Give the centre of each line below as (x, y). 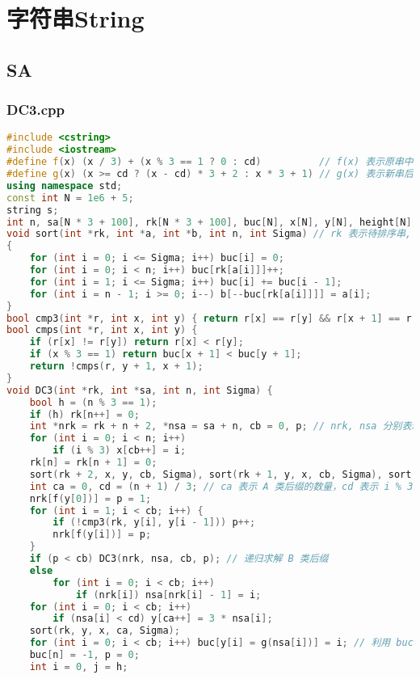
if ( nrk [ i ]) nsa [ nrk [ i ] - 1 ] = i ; (168, 595)
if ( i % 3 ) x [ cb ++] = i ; (120, 451)
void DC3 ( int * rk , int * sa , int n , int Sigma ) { (140, 390)
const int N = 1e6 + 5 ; (70, 198)
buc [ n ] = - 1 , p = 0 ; (84, 655)
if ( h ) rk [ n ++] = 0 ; (84, 414)
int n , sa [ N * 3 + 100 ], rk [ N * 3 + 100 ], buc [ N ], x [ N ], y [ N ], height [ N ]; (212, 222)
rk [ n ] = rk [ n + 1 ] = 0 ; (93, 462)
